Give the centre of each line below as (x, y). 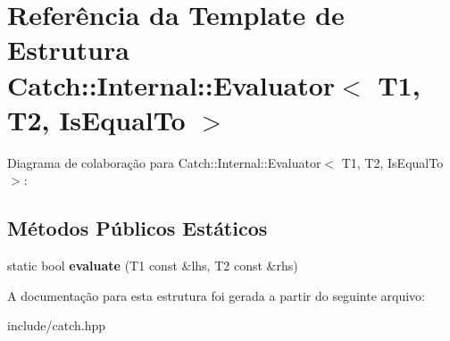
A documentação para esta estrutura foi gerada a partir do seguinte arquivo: (216, 295)
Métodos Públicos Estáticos (137, 228)
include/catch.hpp (57, 325)
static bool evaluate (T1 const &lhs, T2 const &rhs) (153, 266)
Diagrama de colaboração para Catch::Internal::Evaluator (164, 162)
